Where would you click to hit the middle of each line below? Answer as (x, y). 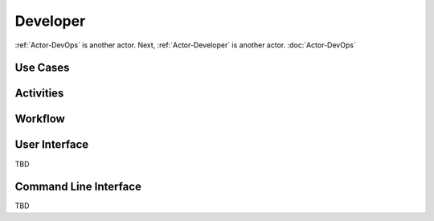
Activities (39, 94)
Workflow (40, 119)
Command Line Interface (78, 187)
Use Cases (42, 68)
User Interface (52, 145)
